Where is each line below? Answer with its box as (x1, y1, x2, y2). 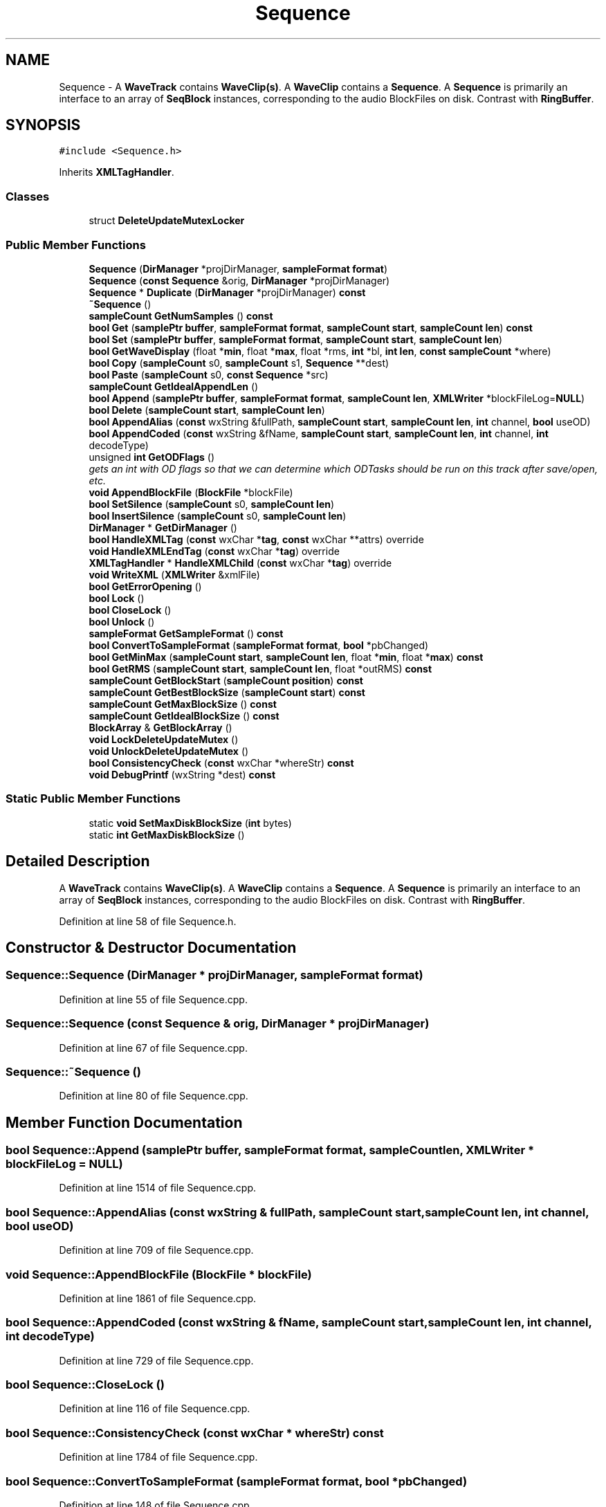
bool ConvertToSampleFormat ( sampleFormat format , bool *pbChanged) (89, 639, 429, 651)
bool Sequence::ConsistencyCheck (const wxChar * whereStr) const (6, 1425, 384, 1440)
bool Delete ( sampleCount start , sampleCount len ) (89, 403, 325, 416)
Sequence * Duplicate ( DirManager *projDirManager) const (89, 286, 366, 298)
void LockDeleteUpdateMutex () (89, 733, 239, 745)
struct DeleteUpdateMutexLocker (89, 214, 245, 227)
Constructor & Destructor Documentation (6, 938, 297, 956)
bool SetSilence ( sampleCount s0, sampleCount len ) (89, 497, 335, 510)
